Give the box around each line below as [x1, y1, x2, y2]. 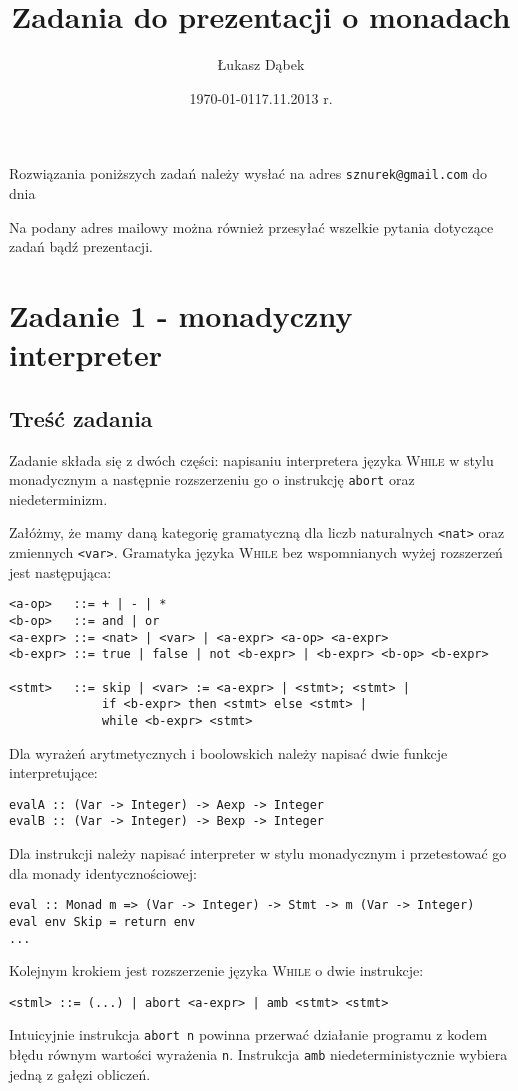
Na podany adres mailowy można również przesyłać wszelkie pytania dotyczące [9, 216, 494, 237]
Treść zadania [9, 402, 153, 433]
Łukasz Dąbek [217, 54, 305, 75]
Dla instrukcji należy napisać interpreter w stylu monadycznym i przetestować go [9, 843, 507, 864]
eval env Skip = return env [9, 914, 196, 929]
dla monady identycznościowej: [9, 862, 197, 883]
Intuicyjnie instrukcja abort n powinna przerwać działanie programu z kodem [9, 1024, 488, 1045]
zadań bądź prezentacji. [9, 236, 153, 257]
